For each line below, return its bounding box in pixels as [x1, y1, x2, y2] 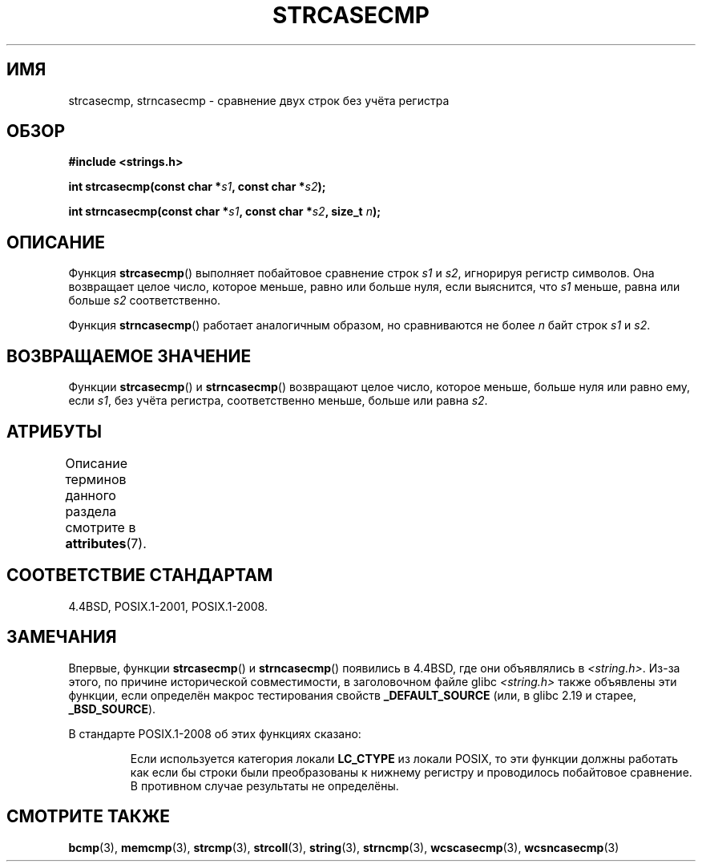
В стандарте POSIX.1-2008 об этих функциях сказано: [68, 726, 361, 741]
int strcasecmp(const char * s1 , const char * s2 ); [68, 180, 326, 194]
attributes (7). [65, 535, 147, 551]
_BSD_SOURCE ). [68, 701, 156, 716]
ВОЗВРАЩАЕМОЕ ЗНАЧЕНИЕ [6, 345, 252, 366]
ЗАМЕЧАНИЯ [6, 627, 117, 648]
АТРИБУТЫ [6, 421, 103, 442]
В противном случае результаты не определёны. [130, 778, 399, 793]
